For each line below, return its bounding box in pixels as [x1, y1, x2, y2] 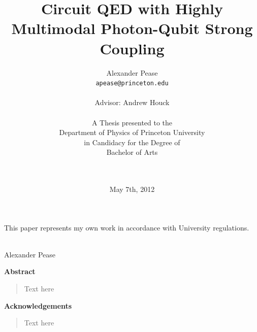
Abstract [4, 266, 36, 277]
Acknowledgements [4, 300, 72, 311]
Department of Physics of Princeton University [59, 127, 205, 138]
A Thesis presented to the [91, 117, 173, 127]
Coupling [100, 38, 165, 58]
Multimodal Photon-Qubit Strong [11, 18, 253, 39]
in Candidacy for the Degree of [84, 137, 180, 147]
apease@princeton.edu [95, 80, 169, 87]
